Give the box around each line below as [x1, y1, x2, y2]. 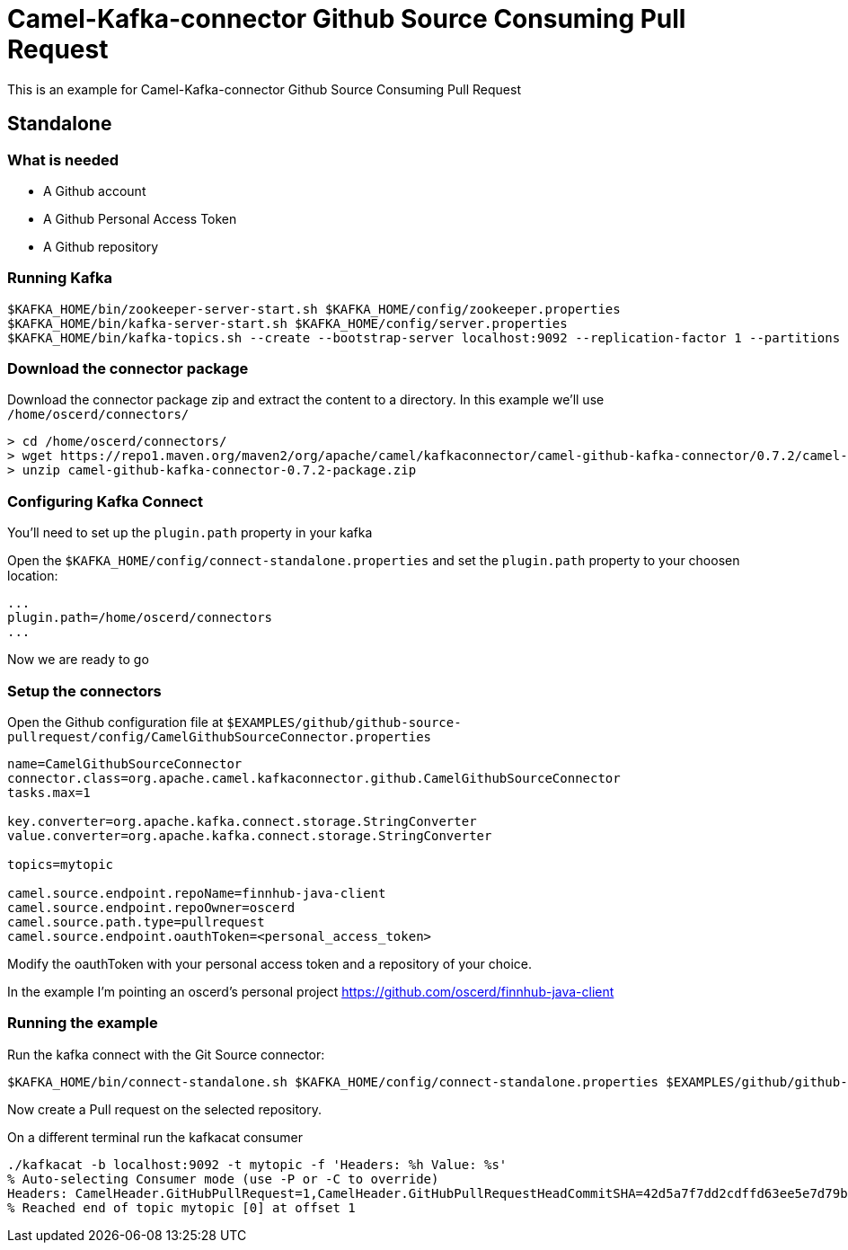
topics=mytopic [7, 856, 114, 872]
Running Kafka [7, 269, 112, 288]
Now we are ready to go [7, 652, 149, 668]
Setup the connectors [7, 681, 162, 700]
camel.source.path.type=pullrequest [7, 914, 265, 929]
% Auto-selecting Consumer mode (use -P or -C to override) [7, 1171, 439, 1186]
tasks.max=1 [7, 785, 91, 800]
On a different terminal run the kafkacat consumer [7, 1129, 303, 1145]
